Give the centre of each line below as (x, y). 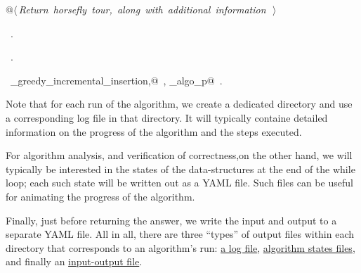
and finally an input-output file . (74, 261)
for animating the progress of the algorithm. (100, 196)
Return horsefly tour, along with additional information (142, 9)
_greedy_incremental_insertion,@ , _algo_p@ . (116, 80)
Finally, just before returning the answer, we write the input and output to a (171, 220)
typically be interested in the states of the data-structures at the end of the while (180, 169)
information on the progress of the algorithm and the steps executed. (154, 131)
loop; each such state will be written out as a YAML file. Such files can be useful (179, 183)
